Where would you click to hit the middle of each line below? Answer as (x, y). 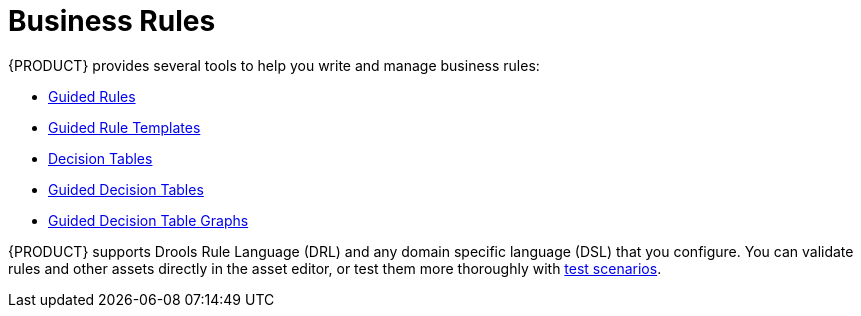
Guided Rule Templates (124, 127)
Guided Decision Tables (126, 189)
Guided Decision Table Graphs (148, 220)
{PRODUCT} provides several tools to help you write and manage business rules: (274, 65)
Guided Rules (92, 96)
